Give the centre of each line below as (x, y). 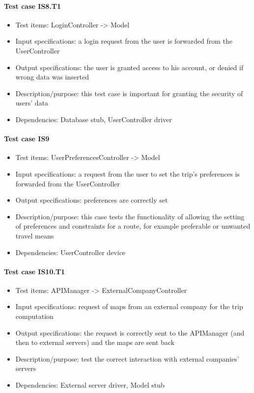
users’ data (32, 103)
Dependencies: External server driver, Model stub (90, 385)
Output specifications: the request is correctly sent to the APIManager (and (130, 332)
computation (34, 316)
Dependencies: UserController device (71, 252)
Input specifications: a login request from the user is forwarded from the (124, 41)
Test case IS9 (27, 139)
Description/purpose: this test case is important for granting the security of (129, 93)
